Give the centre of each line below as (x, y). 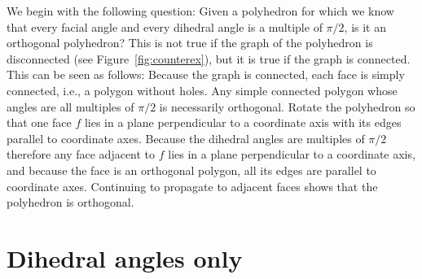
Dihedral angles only (125, 257)
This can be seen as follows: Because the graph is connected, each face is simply (206, 74)
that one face (39, 122)
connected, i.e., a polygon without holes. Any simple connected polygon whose (202, 90)
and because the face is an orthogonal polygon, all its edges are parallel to (191, 170)
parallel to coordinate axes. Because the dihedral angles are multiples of (186, 138)
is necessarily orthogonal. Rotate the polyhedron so (287, 106)
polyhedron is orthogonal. (70, 202)
